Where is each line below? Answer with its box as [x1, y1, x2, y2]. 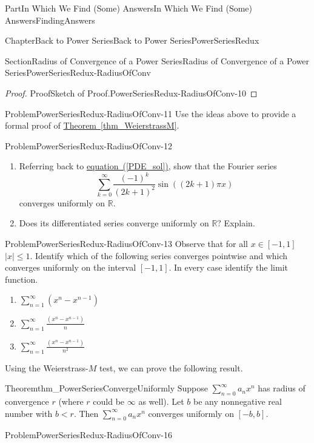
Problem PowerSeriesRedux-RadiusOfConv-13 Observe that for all [5, 237, 249, 250]
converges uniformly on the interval [5, 261, 136, 274]
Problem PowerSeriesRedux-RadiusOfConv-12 [5, 139, 173, 152]
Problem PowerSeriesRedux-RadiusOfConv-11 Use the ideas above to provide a [5, 107, 296, 120]
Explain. [224, 217, 255, 229]
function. [5, 272, 38, 285]
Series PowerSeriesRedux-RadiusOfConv [5, 66, 151, 79]
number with [5, 407, 53, 419]
